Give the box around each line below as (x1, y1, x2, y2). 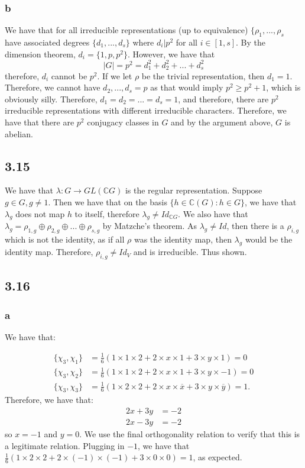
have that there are (5, 116, 74, 128)
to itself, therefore (74, 207, 139, 220)
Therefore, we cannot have (5, 81, 100, 93)
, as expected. (193, 451, 242, 463)
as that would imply (150, 81, 223, 93)
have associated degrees (5, 36, 90, 49)
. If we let (97, 69, 132, 82)
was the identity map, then (134, 233, 232, 246)
